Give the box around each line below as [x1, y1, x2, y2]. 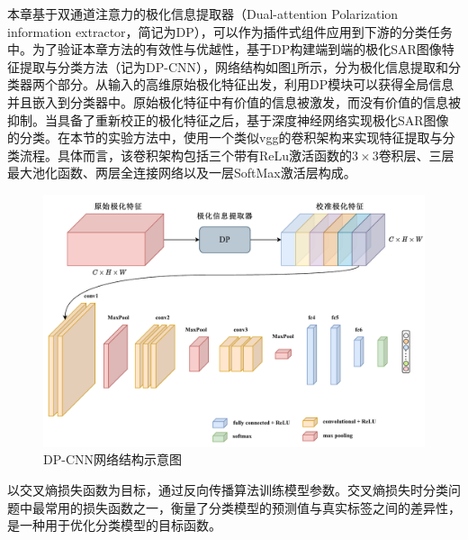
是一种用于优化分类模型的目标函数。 [7, 516, 221, 535]
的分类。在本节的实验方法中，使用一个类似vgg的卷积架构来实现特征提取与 [7, 128, 443, 147]
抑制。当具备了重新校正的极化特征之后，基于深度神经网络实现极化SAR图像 [7, 110, 449, 129]
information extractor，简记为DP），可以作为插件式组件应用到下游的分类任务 [7, 22, 453, 41]
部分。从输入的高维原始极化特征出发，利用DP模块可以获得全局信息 [57, 75, 454, 94]
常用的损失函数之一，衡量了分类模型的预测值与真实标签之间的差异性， [44, 498, 461, 517]
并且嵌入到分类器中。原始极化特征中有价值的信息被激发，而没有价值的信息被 [7, 92, 461, 111]
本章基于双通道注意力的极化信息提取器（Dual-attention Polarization [7, 5, 399, 23]
